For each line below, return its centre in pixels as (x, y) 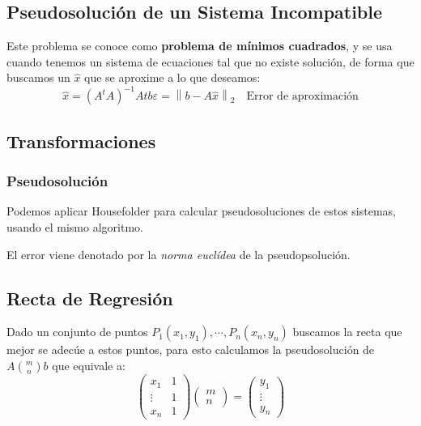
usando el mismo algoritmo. (75, 227)
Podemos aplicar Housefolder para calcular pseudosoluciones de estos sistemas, (201, 211)
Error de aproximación (302, 97)
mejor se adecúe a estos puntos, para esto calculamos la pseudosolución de (191, 349)
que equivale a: (89, 366)
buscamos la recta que (347, 332)
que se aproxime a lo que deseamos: (172, 77)
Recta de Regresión (90, 298)
